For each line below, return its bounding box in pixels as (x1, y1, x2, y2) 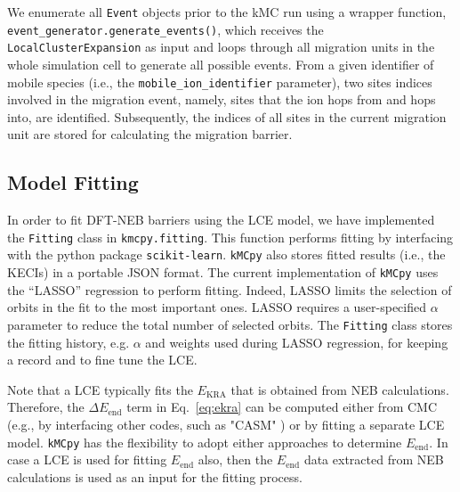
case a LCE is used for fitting (7, 450, 167, 469)
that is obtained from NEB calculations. (230, 380, 449, 398)
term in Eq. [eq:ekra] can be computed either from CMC (126, 398, 438, 416)
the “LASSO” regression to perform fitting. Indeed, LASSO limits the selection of (7, 280, 452, 299)
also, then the (198, 450, 273, 469)
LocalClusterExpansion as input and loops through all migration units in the (7, 37, 435, 56)
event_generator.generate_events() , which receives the (7, 20, 324, 38)
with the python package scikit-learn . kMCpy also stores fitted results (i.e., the (7, 245, 446, 264)
